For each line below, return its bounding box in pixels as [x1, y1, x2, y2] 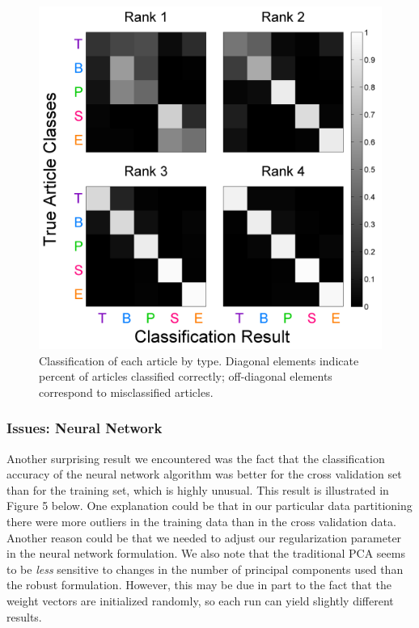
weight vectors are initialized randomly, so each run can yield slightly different [6, 592, 394, 609]
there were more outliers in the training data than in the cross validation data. [6, 512, 396, 529]
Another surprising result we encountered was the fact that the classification [6, 449, 385, 466]
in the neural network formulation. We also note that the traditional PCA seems [6, 545, 405, 562]
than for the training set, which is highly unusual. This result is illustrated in [6, 481, 389, 498]
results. [6, 608, 42, 625]
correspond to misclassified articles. [39, 383, 214, 400]
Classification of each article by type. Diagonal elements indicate [39, 352, 359, 369]
